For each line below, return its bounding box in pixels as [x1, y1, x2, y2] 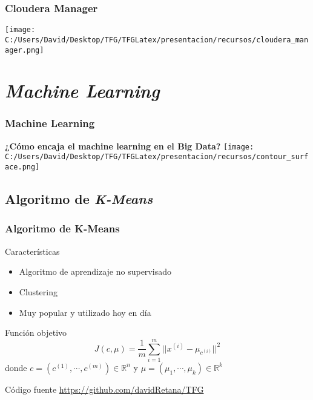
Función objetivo [5, 326, 67, 339]
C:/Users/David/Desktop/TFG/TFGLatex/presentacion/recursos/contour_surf [5, 152, 309, 162]
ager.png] [5, 45, 44, 54]
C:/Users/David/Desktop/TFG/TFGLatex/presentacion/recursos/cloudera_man [5, 35, 309, 44]
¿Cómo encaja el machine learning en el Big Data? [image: [5, 139, 254, 152]
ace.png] [5, 163, 40, 172]
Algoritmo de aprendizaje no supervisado [19, 265, 171, 278]
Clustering [19, 285, 58, 298]
